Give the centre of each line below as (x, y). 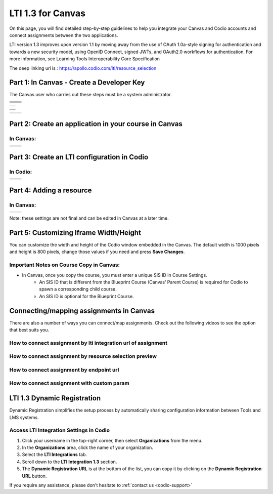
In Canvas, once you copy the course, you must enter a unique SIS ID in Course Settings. (115, 275)
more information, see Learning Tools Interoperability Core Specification (85, 59)
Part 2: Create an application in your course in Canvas (96, 124)
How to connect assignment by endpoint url (64, 369)
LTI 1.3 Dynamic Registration (55, 398)
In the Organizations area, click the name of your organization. (88, 447)
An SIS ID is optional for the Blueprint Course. (86, 296)
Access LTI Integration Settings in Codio (59, 430)
